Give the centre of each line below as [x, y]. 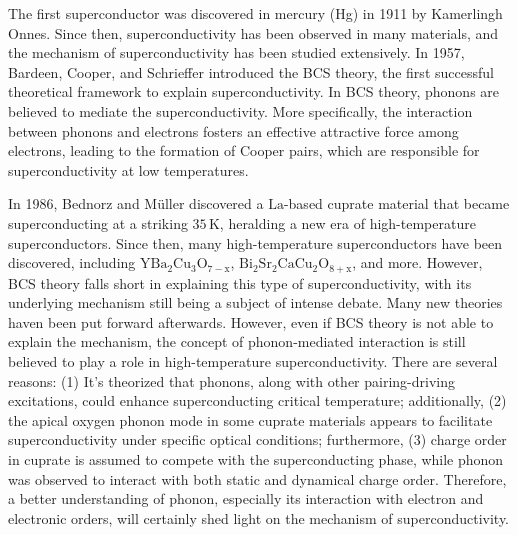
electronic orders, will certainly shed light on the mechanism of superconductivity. [259, 517]
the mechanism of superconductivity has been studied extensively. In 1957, [236, 52]
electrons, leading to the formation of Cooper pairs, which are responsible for [244, 150]
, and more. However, [417, 262]
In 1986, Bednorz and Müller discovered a [136, 203]
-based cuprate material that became [396, 203]
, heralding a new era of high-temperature [347, 222]
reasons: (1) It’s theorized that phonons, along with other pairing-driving [232, 380]
